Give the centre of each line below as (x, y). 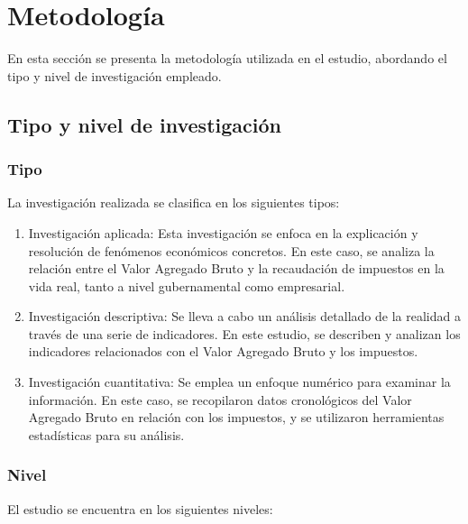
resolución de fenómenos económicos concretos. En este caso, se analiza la (231, 250)
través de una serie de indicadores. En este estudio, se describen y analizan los (244, 333)
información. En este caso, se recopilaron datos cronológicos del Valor (220, 399)
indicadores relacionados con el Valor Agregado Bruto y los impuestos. (223, 351)
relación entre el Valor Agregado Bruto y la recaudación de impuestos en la (236, 268)
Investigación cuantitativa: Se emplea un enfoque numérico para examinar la (239, 382)
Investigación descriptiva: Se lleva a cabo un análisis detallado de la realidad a (244, 316)
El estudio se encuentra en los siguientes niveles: (140, 508)
